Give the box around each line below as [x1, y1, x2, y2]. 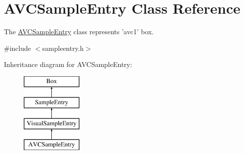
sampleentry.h [42, 43, 84, 53]
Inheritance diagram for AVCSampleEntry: [4, 59, 133, 69]
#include [4, 43, 31, 53]
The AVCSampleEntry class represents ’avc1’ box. [4, 26, 154, 37]
